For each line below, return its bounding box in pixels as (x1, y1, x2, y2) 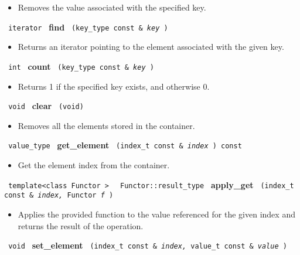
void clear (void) (8, 100, 84, 112)
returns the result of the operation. (18, 219, 144, 232)
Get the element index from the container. (18, 159, 170, 171)
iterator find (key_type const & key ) (8, 21, 168, 33)
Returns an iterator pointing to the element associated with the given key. (18, 40, 284, 53)
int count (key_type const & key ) (8, 60, 154, 72)
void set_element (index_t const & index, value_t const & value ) (8, 239, 287, 251)
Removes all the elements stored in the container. (18, 119, 195, 131)
